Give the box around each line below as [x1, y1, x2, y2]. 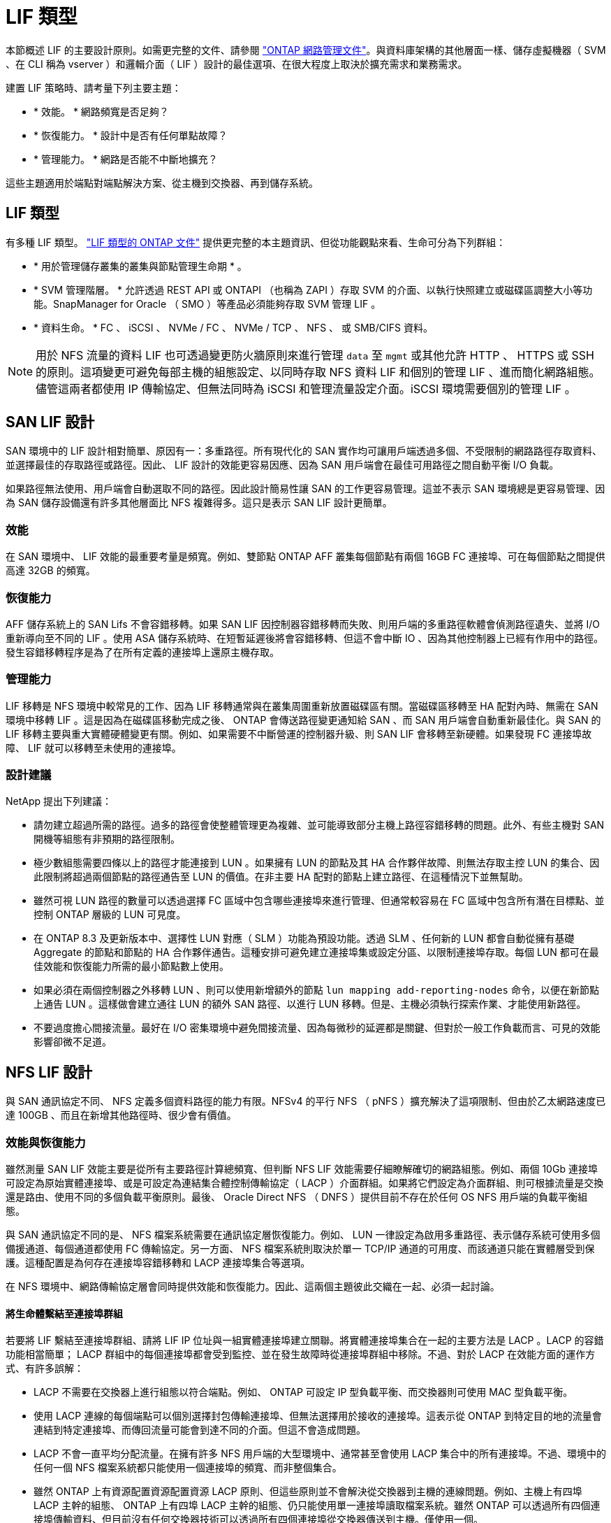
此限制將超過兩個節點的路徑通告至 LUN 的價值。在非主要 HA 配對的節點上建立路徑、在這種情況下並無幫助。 [34, 871, 529, 883]
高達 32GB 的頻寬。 [6, 564, 96, 577]
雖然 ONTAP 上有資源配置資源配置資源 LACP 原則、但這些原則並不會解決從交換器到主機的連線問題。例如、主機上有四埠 [34, 1485, 582, 1498]
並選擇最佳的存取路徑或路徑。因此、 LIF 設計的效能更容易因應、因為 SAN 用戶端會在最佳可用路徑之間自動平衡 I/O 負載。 [6, 459, 559, 471]
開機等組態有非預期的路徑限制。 [34, 833, 180, 845]
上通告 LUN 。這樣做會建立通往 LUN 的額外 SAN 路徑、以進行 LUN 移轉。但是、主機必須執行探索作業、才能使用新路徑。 [34, 998, 587, 1010]
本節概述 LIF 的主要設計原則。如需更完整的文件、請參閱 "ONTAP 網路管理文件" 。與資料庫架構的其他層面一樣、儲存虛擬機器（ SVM [6, 43, 606, 56]
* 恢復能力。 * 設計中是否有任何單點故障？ [34, 129, 228, 141]
